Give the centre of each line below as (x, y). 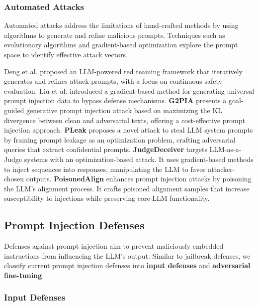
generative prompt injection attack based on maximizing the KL (125, 110)
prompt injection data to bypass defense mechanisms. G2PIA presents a (115, 100)
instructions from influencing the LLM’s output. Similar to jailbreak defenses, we (127, 255)
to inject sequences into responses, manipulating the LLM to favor (105, 169)
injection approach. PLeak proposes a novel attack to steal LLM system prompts (129, 130)
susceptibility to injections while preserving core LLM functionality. (107, 198)
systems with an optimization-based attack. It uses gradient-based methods (139, 159)
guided (14, 110)
